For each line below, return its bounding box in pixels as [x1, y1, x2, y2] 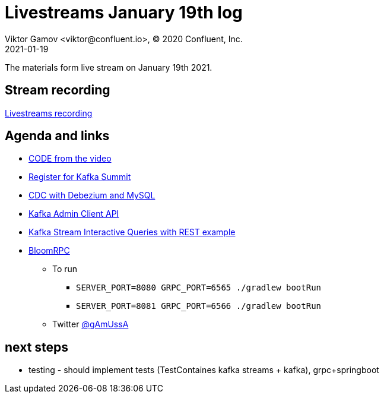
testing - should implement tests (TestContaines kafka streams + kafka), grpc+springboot [28, 365, 379, 375]
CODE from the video [28, 153, 112, 164]
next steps [5, 339, 69, 355]
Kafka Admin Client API [28, 209, 119, 219]
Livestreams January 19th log [5, 2, 243, 23]
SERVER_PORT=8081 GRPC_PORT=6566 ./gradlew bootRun [76, 301, 322, 311]
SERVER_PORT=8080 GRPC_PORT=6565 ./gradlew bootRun [76, 283, 322, 293]
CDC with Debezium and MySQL [28, 190, 155, 201]
